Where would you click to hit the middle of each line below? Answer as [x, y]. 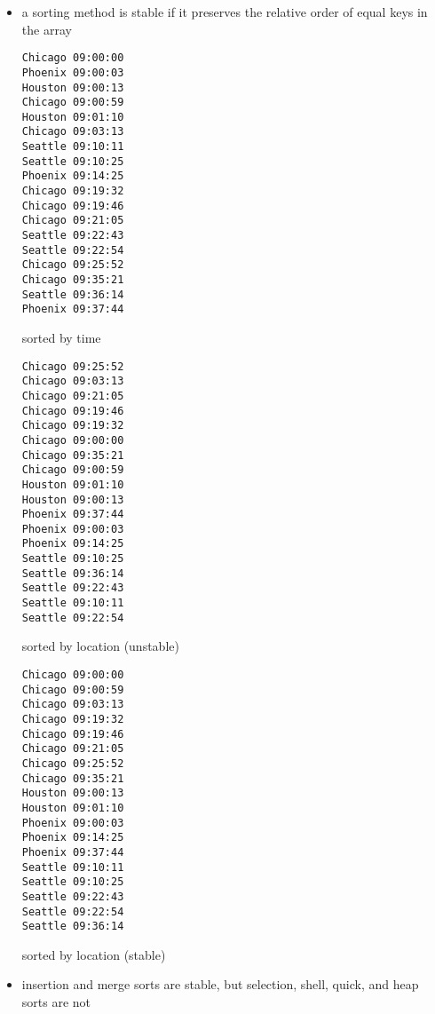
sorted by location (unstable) [100, 646]
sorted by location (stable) [94, 954]
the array [47, 29]
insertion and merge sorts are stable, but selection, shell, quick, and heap [220, 984]
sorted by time [61, 337]
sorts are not [56, 1002]
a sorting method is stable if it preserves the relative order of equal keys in [225, 12]
